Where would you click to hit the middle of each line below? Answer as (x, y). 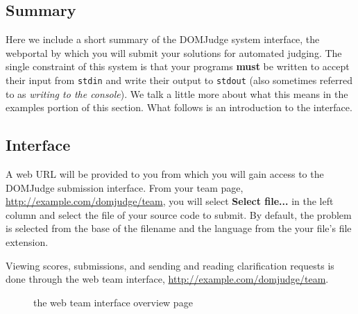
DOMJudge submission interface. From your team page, (125, 187)
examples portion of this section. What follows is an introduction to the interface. (179, 107)
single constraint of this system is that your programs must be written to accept (178, 66)
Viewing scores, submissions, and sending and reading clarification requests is (170, 265)
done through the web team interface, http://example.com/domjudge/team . (167, 279)
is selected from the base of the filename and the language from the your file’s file (179, 228)
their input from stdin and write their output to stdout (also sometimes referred (179, 80)
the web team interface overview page (113, 302)
